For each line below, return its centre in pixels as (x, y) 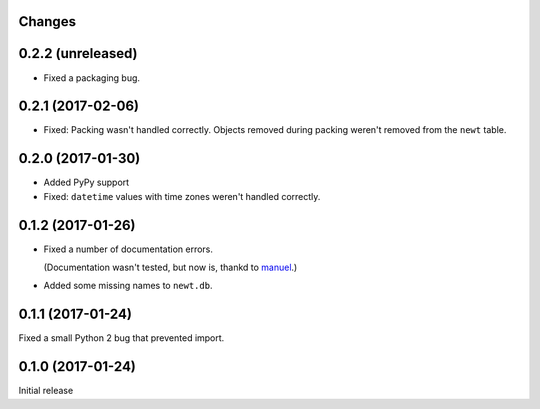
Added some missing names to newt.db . (128, 286)
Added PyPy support (86, 182)
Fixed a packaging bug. (91, 77)
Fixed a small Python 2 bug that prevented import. (121, 338)
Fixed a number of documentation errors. (128, 249)
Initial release (46, 391)
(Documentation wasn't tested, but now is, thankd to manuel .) (170, 267)
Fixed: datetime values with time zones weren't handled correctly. (182, 196)
